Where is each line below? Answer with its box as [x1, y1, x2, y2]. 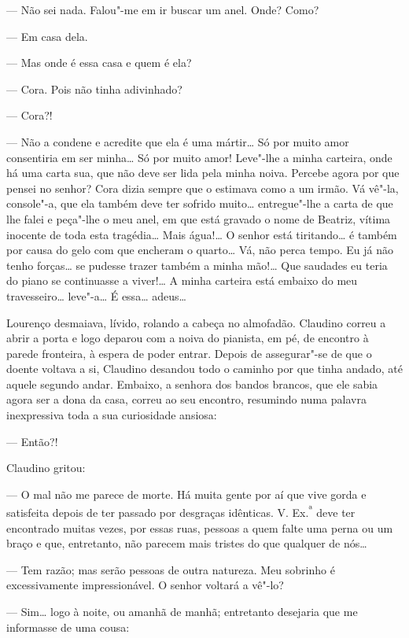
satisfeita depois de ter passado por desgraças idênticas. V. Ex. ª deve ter [6, 502, 356, 521]
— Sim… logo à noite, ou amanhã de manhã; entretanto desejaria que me [6, 603, 358, 620]
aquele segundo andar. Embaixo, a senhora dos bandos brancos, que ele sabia [6, 375, 378, 392]
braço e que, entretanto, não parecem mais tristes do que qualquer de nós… [6, 535, 367, 551]
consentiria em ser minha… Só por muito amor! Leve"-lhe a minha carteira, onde [6, 149, 392, 165]
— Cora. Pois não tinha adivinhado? [6, 80, 182, 97]
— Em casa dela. [6, 28, 88, 44]
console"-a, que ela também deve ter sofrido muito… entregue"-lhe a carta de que [6, 195, 393, 212]
